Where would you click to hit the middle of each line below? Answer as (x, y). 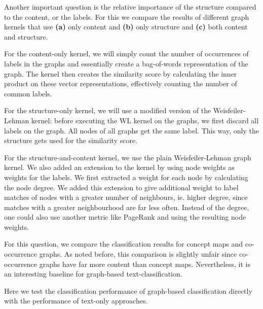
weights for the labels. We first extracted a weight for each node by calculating (126, 177)
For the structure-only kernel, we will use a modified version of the (108, 110)
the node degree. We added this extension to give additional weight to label (121, 187)
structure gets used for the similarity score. (71, 140)
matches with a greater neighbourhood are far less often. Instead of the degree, (127, 207)
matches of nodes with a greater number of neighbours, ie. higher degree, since (126, 197)
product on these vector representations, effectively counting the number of (121, 83)
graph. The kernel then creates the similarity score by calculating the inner (121, 73)
